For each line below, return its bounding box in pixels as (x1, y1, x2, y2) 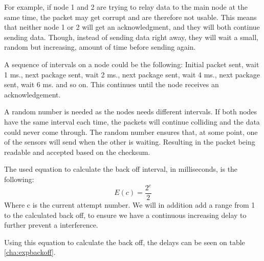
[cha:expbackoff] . (4, 247, 56, 257)
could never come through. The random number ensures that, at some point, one (4, 126, 258, 137)
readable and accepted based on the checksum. (4, 146, 150, 157)
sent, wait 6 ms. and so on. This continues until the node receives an (4, 79, 219, 90)
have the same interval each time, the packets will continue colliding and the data (4, 116, 260, 127)
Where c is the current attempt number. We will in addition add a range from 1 (4, 199, 255, 210)
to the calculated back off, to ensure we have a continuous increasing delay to (4, 209, 247, 220)
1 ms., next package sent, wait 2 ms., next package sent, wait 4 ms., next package (4, 69, 260, 79)
